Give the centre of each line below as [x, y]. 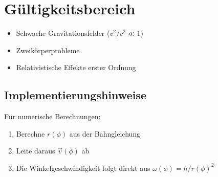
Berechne [30, 133]
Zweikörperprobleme [48, 50]
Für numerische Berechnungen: [52, 116]
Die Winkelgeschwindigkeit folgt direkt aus [83, 168]
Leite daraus [36, 151]
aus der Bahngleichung [105, 133]
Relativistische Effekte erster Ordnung [76, 67]
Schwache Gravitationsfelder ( [63, 33]
